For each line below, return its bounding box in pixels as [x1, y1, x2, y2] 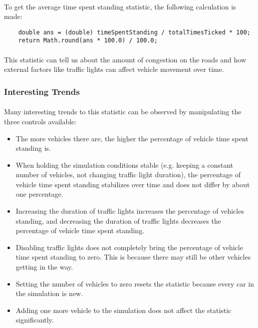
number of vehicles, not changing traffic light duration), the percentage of [15, 169, 241, 180]
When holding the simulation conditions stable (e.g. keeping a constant [15, 159, 234, 170]
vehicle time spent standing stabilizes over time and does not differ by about [15, 179, 250, 189]
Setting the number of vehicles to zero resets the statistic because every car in [15, 278, 255, 289]
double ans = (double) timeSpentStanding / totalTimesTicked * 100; [18, 28, 251, 36]
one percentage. [15, 189, 63, 199]
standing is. [15, 143, 51, 153]
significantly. [15, 315, 54, 325]
